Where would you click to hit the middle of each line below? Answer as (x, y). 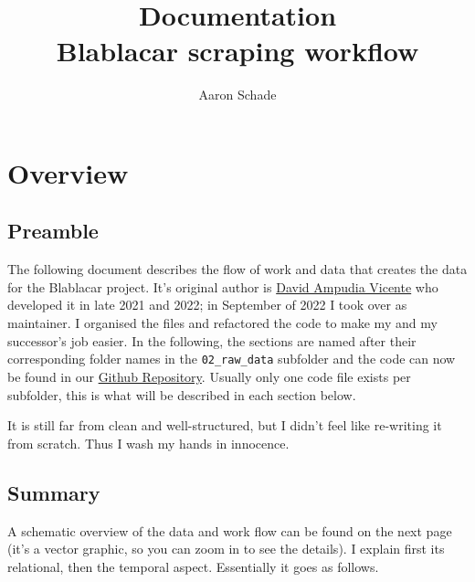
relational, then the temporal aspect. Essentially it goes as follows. (193, 566)
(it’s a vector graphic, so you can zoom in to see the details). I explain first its (226, 549)
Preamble (53, 231)
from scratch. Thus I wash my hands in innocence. (148, 443)
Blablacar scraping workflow (237, 51)
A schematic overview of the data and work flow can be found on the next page (230, 530)
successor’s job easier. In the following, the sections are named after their (212, 340)
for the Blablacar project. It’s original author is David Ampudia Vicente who (223, 286)
